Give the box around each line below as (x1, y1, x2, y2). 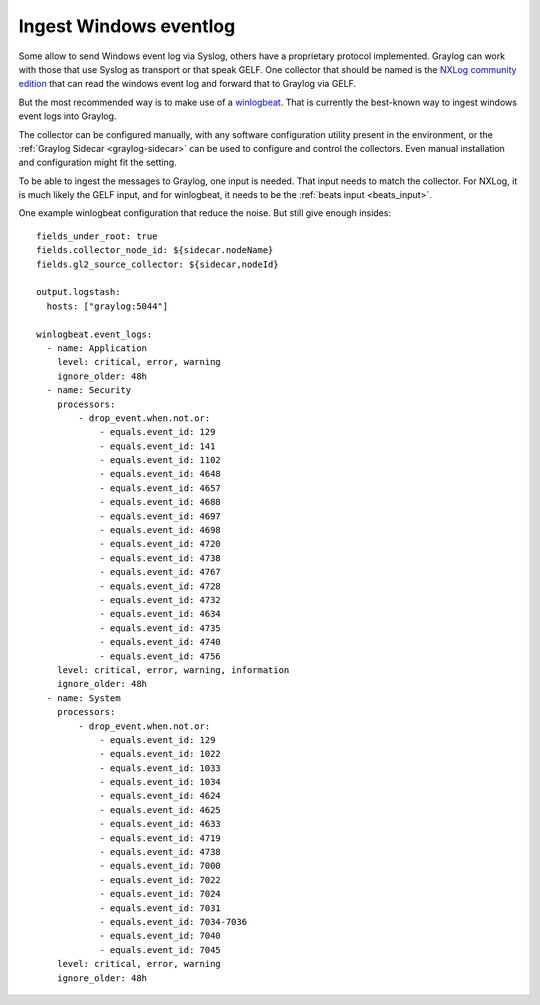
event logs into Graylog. (18, 110, 117, 122)
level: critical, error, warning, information (56, 664, 290, 675)
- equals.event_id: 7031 (99, 902, 222, 914)
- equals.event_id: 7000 (99, 860, 222, 872)
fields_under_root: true (36, 230, 158, 242)
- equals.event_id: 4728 (99, 580, 222, 592)
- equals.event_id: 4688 (99, 496, 222, 508)
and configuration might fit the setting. (18, 156, 177, 169)
